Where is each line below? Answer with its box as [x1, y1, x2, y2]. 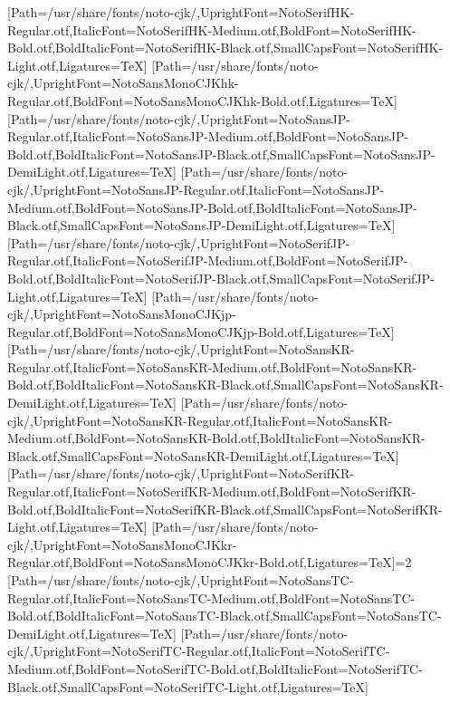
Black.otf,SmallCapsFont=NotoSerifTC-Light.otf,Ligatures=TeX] [7, 677, 369, 696]
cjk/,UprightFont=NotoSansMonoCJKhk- [7, 73, 239, 92]
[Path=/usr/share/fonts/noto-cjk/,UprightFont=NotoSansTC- [7, 571, 354, 589]
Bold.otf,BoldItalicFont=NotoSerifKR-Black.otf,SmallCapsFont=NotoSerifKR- [7, 499, 443, 518]
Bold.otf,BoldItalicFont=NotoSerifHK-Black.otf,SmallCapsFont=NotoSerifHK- [7, 38, 444, 57]
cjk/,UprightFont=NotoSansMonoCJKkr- [7, 534, 237, 554]
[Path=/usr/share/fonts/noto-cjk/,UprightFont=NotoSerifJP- [7, 233, 350, 252]
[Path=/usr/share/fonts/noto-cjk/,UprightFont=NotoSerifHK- [7, 3, 355, 21]
